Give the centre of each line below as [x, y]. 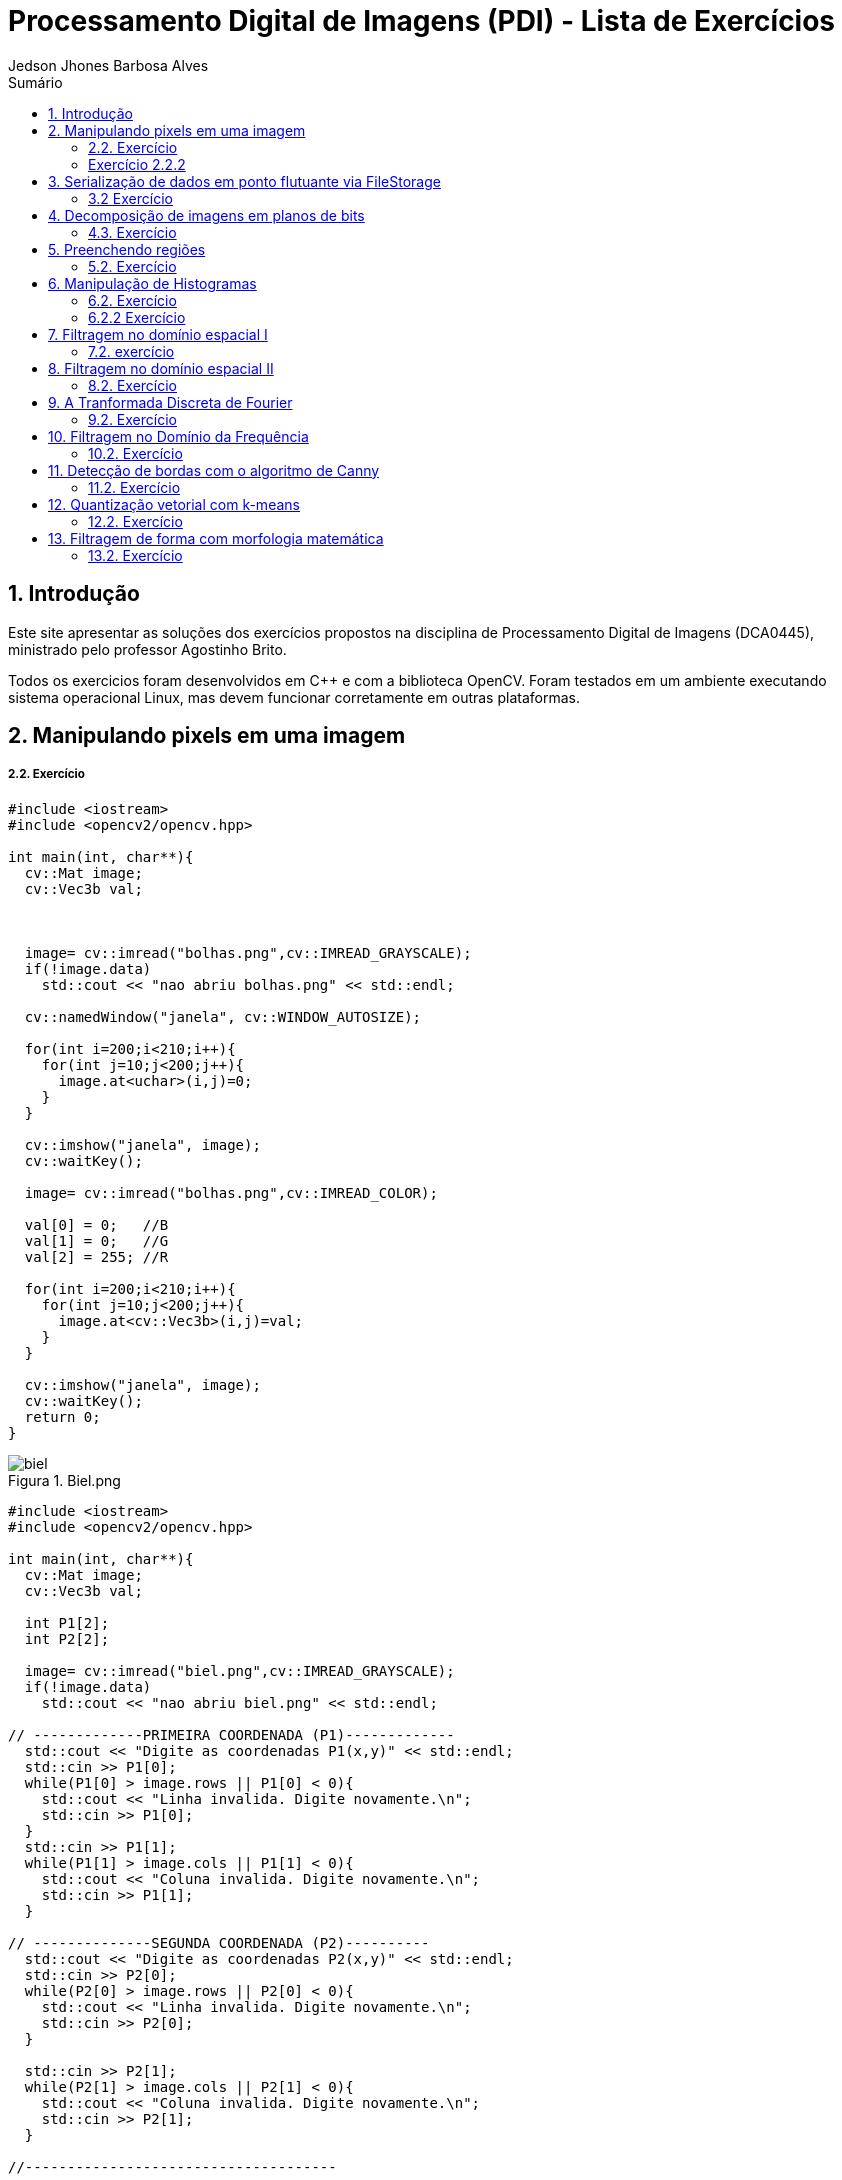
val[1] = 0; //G [96, 1240]
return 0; [62, 1416]
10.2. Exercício [135, 453]
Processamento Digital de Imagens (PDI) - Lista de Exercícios [422, 21]
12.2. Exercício [135, 521]
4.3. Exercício [132, 232]
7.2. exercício [131, 351]
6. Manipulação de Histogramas [152, 283]
